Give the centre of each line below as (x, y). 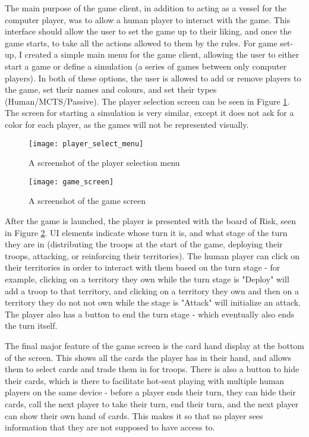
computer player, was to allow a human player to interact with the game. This (148, 19)
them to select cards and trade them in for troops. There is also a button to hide (152, 369)
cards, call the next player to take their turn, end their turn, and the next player (152, 403)
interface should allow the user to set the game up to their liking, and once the (148, 31)
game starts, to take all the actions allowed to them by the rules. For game (141, 43)
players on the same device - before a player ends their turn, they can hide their (150, 392)
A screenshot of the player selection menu (104, 163)
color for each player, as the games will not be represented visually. (127, 124)
